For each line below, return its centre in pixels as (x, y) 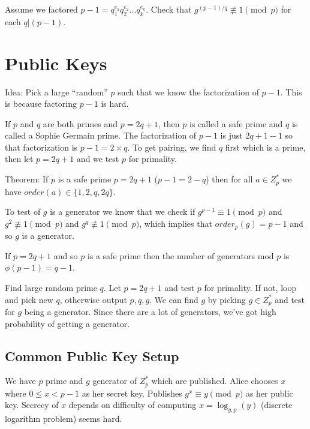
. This (291, 91)
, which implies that (176, 223)
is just (231, 135)
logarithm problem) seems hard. (64, 418)
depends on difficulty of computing (133, 405)
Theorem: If (27, 179)
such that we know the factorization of (188, 91)
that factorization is (41, 147)
